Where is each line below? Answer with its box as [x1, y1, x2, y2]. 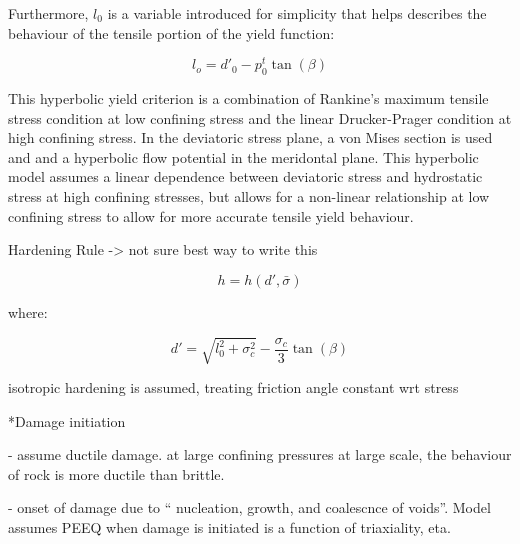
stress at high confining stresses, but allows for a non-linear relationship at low [8, 186, 490, 207]
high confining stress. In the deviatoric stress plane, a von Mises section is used [8, 127, 493, 148]
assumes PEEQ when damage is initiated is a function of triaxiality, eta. [8, 516, 451, 537]
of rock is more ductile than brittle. [8, 463, 225, 484]
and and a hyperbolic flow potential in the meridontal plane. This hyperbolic [8, 146, 479, 167]
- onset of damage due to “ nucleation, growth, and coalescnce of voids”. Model [8, 497, 491, 518]
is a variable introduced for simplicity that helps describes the [107, 3, 487, 23]
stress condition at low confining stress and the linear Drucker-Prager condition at [8, 107, 512, 128]
